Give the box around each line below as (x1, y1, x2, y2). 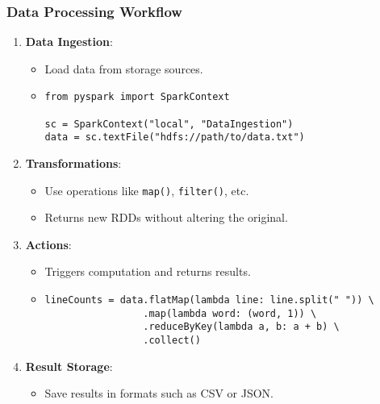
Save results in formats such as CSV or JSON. (44, 385, 274, 402)
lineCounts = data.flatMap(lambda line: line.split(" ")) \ (44, 294, 374, 306)
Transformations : (25, 155, 122, 172)
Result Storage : (25, 357, 113, 374)
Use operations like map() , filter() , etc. (44, 181, 249, 198)
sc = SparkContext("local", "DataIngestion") (44, 118, 294, 130)
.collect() (143, 335, 201, 347)
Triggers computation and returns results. (44, 263, 251, 280)
